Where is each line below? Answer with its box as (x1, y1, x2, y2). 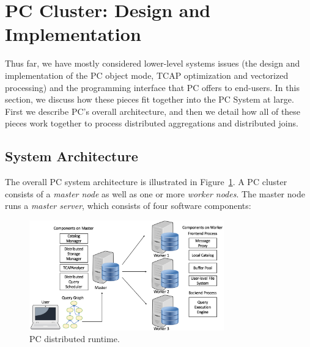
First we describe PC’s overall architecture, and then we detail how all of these (5, 104, 301, 117)
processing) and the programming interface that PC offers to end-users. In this (5, 81, 300, 93)
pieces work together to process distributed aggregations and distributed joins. (5, 117, 298, 130)
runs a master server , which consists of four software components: (5, 199, 251, 212)
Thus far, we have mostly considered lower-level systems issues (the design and (5, 57, 300, 70)
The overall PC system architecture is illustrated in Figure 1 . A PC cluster (5, 175, 287, 188)
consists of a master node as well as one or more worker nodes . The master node (5, 187, 305, 200)
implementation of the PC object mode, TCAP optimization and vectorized (5, 68, 289, 81)
